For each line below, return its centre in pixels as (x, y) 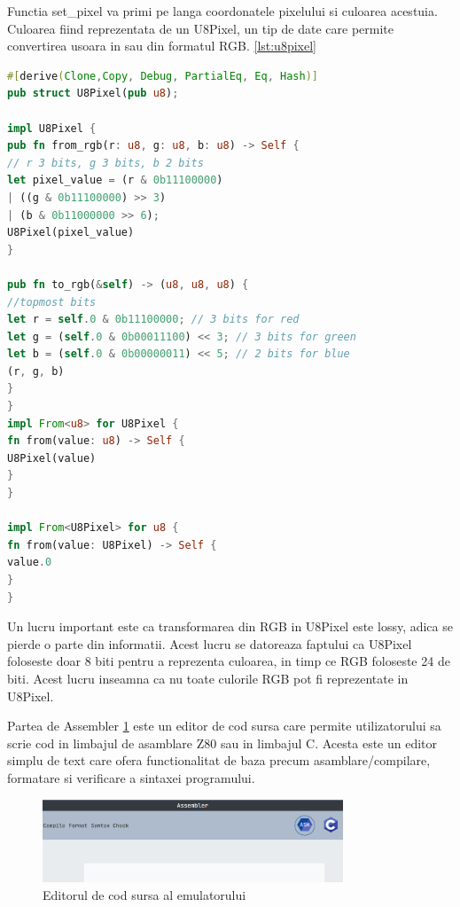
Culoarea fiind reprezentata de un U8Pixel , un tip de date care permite (200, 28)
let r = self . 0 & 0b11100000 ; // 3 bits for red (153, 320)
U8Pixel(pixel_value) (71, 233)
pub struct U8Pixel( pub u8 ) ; (93, 94)
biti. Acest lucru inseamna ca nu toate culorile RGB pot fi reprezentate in (208, 678)
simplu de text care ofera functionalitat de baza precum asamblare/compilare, (219, 760)
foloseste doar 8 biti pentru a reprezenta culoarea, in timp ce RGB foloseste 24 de (229, 661)
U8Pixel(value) (52, 458)
